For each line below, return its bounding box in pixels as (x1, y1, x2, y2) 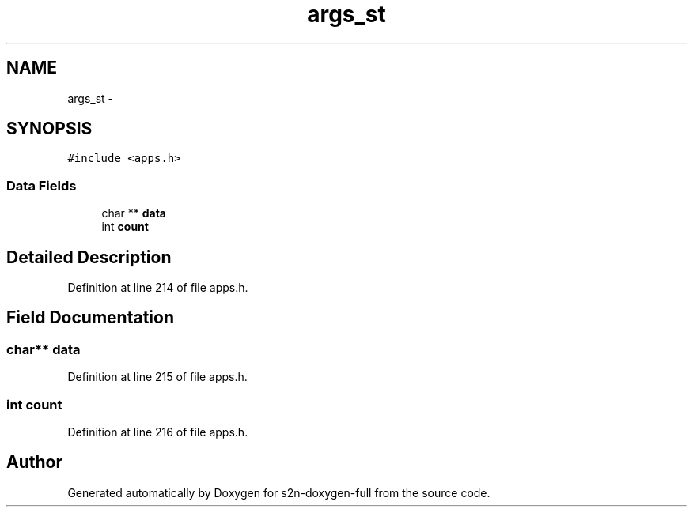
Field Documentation (6, 307, 174, 328)
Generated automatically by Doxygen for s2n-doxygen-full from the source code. (67, 485, 490, 500)
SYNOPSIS (6, 119, 93, 139)
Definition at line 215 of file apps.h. (67, 370, 248, 384)
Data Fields (6, 177, 77, 194)
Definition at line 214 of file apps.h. (67, 281, 248, 295)
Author (6, 452, 62, 473)
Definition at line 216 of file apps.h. (67, 425, 248, 439)
